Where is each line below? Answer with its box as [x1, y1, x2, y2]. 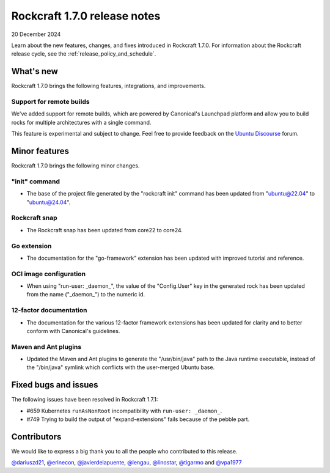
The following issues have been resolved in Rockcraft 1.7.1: [11, 396, 158, 403]
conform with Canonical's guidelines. [26, 327, 120, 334]
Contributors [11, 431, 62, 442]
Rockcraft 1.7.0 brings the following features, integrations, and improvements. [11, 82, 206, 90]
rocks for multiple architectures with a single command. [11, 119, 152, 126]
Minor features [11, 145, 70, 156]
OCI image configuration [11, 269, 86, 278]
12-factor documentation [11, 306, 87, 315]
